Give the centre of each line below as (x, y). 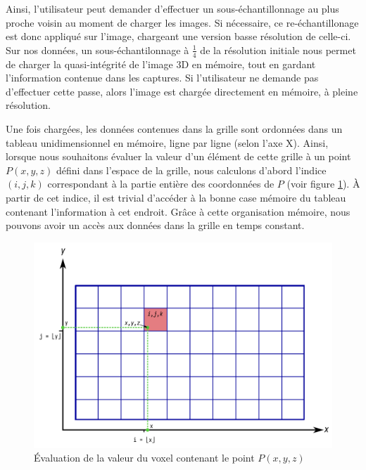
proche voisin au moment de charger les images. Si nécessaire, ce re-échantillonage (182, 22)
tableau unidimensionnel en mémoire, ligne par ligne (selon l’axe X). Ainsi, (167, 142)
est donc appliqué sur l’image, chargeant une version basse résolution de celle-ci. (178, 36)
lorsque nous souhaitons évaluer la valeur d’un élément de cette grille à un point (178, 156)
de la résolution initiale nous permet (278, 50)
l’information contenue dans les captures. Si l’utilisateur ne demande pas (162, 78)
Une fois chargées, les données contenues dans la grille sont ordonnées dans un (174, 128)
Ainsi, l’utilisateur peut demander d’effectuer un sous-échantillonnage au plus (172, 8)
